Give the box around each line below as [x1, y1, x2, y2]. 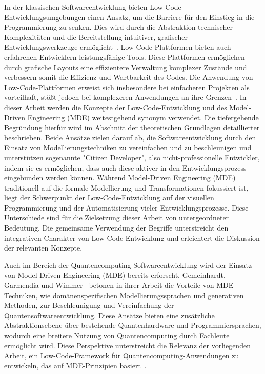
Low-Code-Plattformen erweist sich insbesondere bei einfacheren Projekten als [4, 81, 250, 92]
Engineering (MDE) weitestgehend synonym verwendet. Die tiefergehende [27, 112, 259, 122]
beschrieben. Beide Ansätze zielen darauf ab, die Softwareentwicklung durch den [4, 132, 256, 142]
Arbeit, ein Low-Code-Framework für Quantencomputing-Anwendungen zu [4, 350, 239, 361]
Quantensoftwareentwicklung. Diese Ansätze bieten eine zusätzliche [4, 309, 215, 320]
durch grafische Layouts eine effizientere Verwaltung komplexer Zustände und [4, 61, 247, 72]
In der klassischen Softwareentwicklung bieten [4, 2, 148, 12]
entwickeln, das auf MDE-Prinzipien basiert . [4, 360, 147, 370]
